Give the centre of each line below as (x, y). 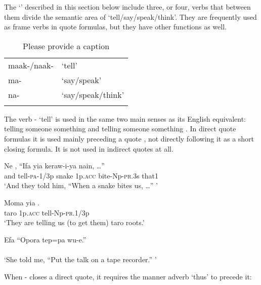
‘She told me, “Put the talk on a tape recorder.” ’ (80, 259)
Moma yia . (22, 202)
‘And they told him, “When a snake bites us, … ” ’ (81, 185)
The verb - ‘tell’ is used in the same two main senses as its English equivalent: (125, 118)
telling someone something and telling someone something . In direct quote (120, 129)
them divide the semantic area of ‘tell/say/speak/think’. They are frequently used (130, 16)
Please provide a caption (66, 46)
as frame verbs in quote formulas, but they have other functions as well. (115, 27)
